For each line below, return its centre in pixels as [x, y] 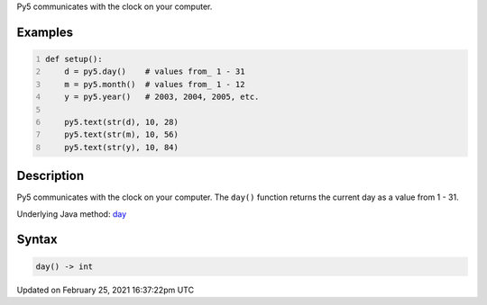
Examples [45, 32]
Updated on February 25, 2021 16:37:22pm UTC [105, 290]
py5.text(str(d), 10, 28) [122, 122]
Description [51, 176]
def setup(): [74, 59]
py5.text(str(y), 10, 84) [122, 147]
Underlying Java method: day [72, 214]
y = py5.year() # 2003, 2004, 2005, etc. [162, 97]
